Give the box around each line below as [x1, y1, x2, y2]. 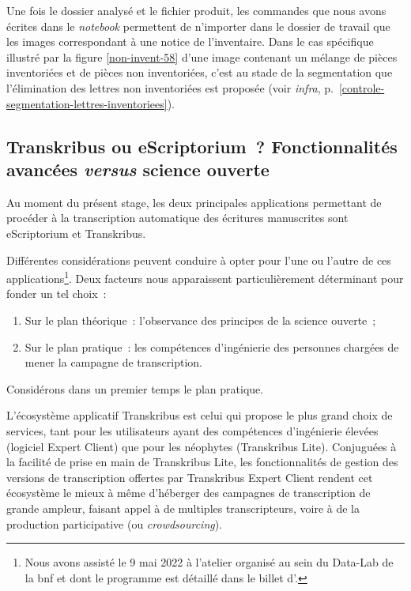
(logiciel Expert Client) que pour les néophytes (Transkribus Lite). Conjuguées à [6, 438, 397, 454]
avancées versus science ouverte [6, 156, 270, 181]
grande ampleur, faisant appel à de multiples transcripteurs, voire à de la [6, 499, 360, 516]
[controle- [338, 79, 385, 96]
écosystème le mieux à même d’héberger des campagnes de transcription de [6, 484, 371, 501]
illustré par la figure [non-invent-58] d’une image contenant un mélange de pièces [6, 48, 398, 65]
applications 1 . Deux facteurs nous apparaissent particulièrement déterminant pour [6, 268, 404, 286]
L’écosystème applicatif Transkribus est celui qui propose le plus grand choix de [6, 407, 393, 423]
